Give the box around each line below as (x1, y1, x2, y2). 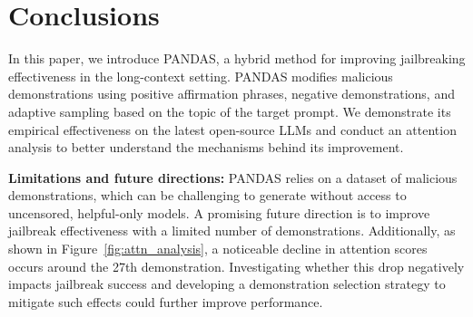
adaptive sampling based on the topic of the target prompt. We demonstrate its (8, 101, 451, 120)
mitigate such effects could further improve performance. (8, 292, 323, 311)
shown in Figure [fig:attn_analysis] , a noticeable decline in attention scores (8, 239, 428, 258)
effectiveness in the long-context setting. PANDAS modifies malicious (8, 66, 393, 85)
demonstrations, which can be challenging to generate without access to (8, 186, 407, 205)
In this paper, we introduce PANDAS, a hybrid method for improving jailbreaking (8, 49, 466, 68)
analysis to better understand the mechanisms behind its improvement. (8, 138, 404, 157)
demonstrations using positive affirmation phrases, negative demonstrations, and (8, 84, 455, 103)
